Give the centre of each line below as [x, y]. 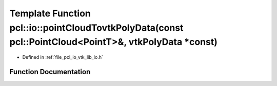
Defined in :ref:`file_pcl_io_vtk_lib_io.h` [63, 57]
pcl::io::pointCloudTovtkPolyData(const [96, 28]
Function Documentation [50, 72]
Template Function [50, 13]
